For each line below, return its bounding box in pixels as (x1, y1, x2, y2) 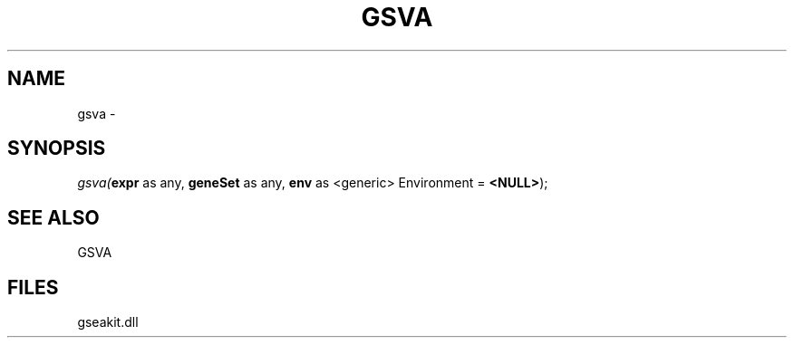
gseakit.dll (77, 314, 139, 331)
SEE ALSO (7, 206, 100, 229)
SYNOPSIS (7, 137, 106, 160)
